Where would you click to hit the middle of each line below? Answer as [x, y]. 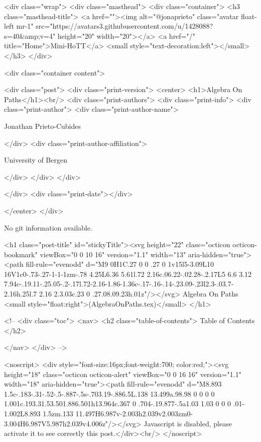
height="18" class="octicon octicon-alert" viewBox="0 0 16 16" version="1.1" [123, 374]
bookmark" [21, 254]
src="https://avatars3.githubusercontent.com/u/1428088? [124, 26]
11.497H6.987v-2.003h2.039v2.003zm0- [134, 413]
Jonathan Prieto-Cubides [42, 126]
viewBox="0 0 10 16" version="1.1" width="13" [113, 254]
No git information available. [48, 227]
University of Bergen [36, 160]
